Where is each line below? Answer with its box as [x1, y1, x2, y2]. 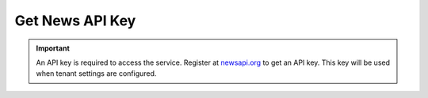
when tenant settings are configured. [36, 69, 157, 78]
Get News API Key [14, 12, 136, 29]
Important [36, 43, 71, 53]
